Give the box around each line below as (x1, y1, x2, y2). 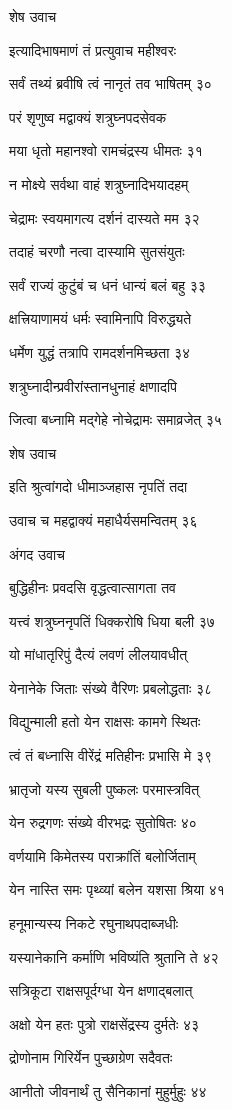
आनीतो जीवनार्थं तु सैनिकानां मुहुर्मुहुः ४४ (9, 1081, 207, 1101)
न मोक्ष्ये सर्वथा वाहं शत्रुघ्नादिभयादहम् (9, 173, 189, 194)
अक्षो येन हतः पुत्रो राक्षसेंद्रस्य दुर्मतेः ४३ (9, 1013, 200, 1034)
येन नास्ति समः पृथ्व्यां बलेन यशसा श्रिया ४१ (9, 879, 225, 900)
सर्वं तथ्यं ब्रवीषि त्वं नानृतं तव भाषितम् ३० (9, 73, 212, 94)
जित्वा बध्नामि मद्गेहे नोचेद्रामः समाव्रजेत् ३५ (9, 409, 222, 430)
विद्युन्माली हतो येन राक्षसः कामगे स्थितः (9, 711, 201, 732)
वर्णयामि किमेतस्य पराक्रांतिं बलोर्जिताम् (9, 845, 196, 866)
